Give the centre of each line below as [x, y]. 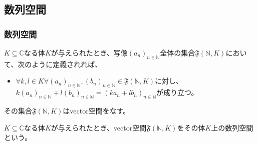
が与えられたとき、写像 [89, 52]
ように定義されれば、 [67, 64]
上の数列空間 [232, 127]
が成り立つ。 [177, 92]
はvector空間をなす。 [96, 110]
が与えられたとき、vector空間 [99, 127]
